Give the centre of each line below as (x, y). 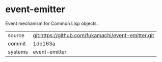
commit (17, 43)
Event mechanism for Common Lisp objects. (52, 23)
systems (18, 52)
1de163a (44, 43)
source (16, 35)
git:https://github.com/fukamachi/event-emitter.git (93, 35)
